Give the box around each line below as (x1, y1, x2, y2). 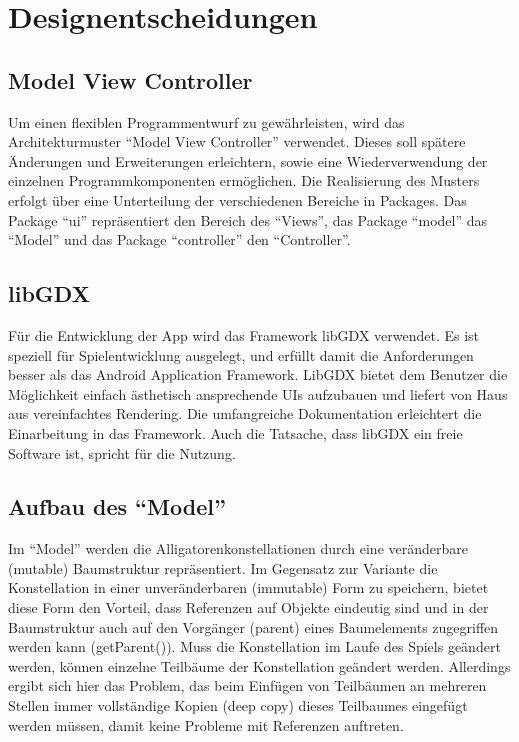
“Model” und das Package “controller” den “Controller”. (8, 229, 351, 250)
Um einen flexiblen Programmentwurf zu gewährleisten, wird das (8, 111, 405, 132)
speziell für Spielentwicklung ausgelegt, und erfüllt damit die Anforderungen (8, 344, 474, 365)
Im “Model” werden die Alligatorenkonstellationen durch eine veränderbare (8, 538, 468, 559)
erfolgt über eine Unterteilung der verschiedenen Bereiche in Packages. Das (8, 189, 467, 210)
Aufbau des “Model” (8, 491, 226, 522)
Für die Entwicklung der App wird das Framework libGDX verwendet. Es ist (8, 324, 480, 345)
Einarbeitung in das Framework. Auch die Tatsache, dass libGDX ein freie (8, 422, 463, 443)
